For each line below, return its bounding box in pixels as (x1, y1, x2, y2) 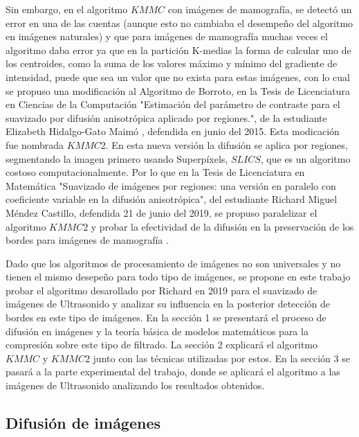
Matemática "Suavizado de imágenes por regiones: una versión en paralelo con (6, 178, 336, 193)
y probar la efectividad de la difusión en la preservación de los (91, 219, 354, 233)
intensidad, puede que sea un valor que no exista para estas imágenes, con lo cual (6, 69, 350, 84)
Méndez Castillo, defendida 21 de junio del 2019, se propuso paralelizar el (6, 205, 317, 220)
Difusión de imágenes (6, 412, 161, 434)
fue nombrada (6, 137, 64, 152)
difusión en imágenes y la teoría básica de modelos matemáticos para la (6, 323, 309, 338)
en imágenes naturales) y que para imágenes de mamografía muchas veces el (6, 29, 328, 44)
